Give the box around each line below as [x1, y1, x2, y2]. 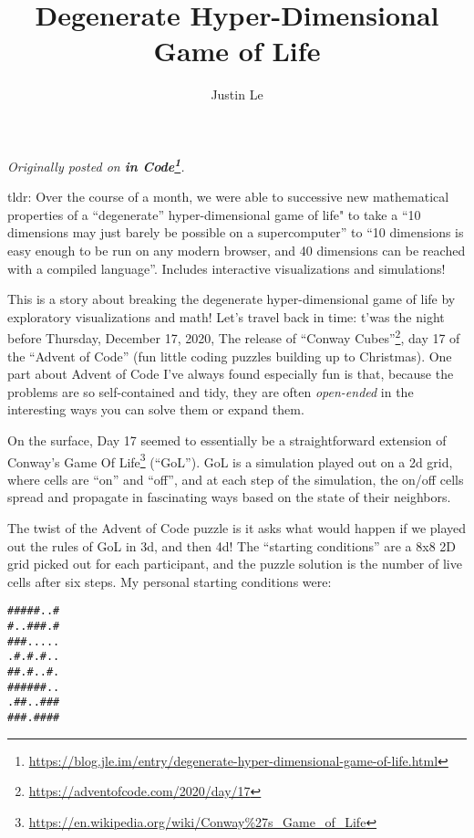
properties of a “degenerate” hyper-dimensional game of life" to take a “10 [7, 204, 421, 224]
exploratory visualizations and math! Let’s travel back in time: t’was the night [7, 307, 445, 326]
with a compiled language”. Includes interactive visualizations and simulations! [7, 258, 446, 278]
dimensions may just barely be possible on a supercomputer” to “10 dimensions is [7, 223, 464, 242]
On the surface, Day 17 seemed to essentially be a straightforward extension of [7, 430, 447, 449]
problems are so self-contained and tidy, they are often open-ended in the [7, 382, 414, 401]
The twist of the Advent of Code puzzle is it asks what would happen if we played [7, 518, 467, 537]
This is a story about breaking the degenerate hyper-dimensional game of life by [7, 289, 456, 309]
